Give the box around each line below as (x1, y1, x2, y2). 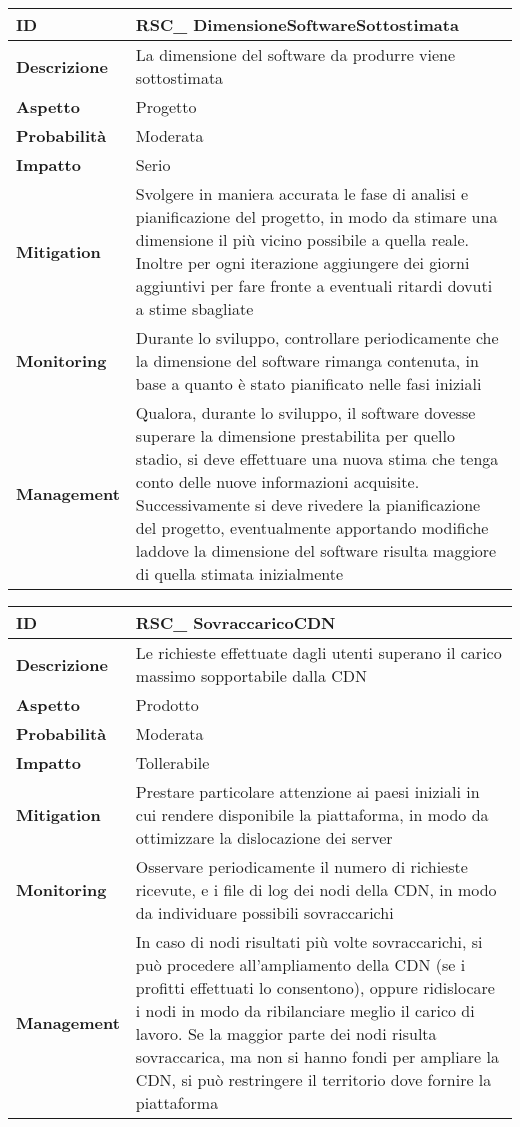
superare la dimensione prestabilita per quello (135, 424, 455, 447)
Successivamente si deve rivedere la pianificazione (135, 493, 481, 516)
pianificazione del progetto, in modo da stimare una (135, 205, 498, 228)
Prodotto (135, 693, 199, 716)
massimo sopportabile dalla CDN (135, 664, 368, 687)
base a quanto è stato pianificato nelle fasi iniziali (135, 372, 482, 395)
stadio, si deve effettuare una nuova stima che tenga (135, 447, 499, 470)
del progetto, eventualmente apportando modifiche (135, 516, 489, 539)
